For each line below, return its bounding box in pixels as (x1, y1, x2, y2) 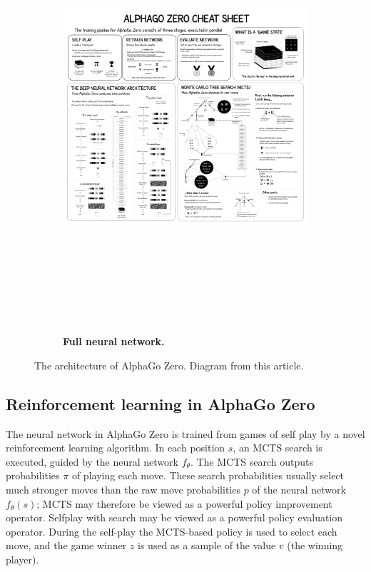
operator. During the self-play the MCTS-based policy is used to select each (6, 524, 337, 538)
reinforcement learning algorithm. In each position (6, 440, 225, 455)
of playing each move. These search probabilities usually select (71, 468, 345, 483)
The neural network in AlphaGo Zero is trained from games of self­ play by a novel (6, 426, 365, 441)
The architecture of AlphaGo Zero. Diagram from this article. (34, 357, 304, 372)
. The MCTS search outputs (190, 454, 313, 469)
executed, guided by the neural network (6, 454, 178, 469)
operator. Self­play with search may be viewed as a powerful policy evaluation (6, 510, 343, 525)
